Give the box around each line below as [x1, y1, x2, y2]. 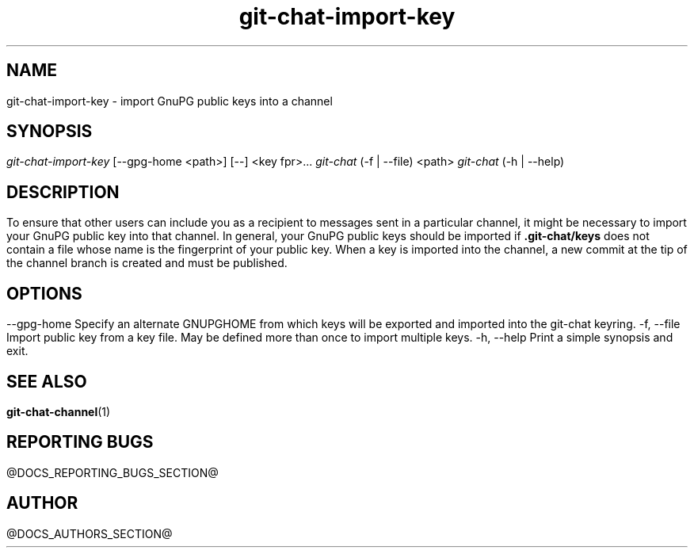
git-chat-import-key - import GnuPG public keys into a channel [6, 94, 333, 108]
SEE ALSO [6, 371, 87, 392]
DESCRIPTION [6, 181, 120, 202]
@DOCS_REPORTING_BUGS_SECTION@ [6, 465, 219, 479]
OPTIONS [6, 283, 82, 304]
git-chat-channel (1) [6, 404, 111, 418]
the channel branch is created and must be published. [6, 256, 288, 270]
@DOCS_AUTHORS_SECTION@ [6, 526, 173, 541]
